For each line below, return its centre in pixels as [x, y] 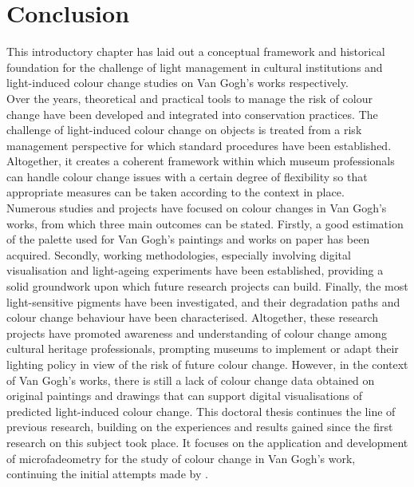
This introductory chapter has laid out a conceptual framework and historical [196, 51]
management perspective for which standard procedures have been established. [199, 145]
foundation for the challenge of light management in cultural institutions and [195, 67]
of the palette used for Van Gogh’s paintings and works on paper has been [188, 239]
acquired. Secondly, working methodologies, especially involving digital [179, 254]
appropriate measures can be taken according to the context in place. [175, 192]
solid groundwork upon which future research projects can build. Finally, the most [207, 286]
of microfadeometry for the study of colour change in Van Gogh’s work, [181, 458]
